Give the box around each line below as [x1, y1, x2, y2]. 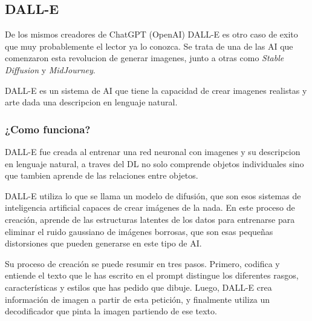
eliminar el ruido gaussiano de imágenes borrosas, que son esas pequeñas [5, 225, 273, 237]
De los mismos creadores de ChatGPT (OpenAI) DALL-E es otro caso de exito [5, 28, 298, 41]
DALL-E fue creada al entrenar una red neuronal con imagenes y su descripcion [5, 145, 301, 157]
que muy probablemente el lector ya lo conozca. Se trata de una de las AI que [5, 39, 293, 52]
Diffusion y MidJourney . [5, 63, 96, 76]
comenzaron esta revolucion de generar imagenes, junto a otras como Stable [5, 51, 284, 64]
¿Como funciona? [5, 121, 91, 136]
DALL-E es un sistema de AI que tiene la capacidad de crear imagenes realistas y [5, 84, 307, 96]
